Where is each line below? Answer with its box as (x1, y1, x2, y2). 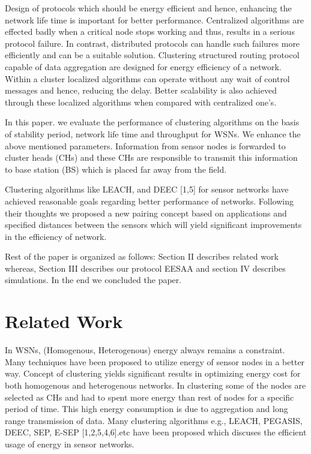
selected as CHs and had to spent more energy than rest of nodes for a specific (5, 390, 294, 403)
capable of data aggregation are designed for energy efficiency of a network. (5, 60, 282, 73)
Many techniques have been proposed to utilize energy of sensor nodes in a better (5, 355, 305, 368)
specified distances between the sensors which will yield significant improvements (5, 218, 302, 231)
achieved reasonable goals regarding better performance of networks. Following (5, 194, 294, 207)
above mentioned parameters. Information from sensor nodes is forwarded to (5, 139, 286, 152)
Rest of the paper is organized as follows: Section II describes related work (5, 250, 279, 263)
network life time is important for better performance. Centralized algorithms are (5, 13, 304, 26)
